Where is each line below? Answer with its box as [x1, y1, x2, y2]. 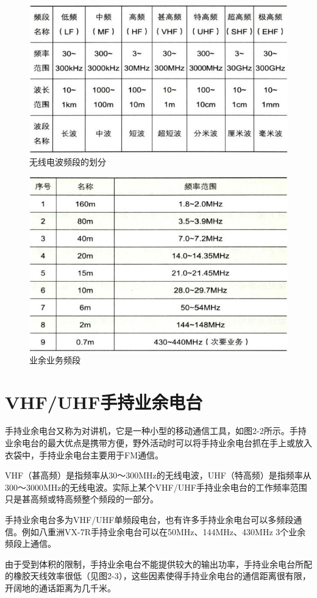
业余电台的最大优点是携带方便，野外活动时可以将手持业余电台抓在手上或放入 [5, 436, 312, 449]
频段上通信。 [5, 537, 56, 550]
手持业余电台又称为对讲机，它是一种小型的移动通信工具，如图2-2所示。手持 [5, 424, 307, 437]
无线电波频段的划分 [29, 155, 106, 168]
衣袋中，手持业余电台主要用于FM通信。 [5, 448, 163, 461]
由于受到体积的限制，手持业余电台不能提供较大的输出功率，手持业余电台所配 [5, 557, 312, 570]
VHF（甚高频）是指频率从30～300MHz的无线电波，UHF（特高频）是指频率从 [5, 469, 312, 482]
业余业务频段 [29, 353, 80, 366]
